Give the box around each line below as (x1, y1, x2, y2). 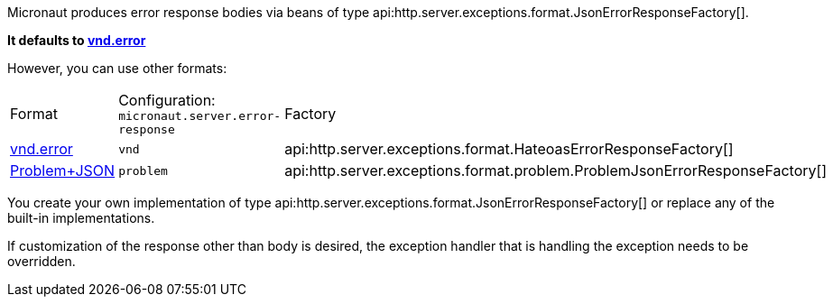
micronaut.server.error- (118, 109, 282, 123)
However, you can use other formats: (7, 60, 227, 76)
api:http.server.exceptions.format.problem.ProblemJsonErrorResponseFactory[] (284, 161, 828, 180)
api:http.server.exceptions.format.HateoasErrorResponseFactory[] (284, 140, 734, 158)
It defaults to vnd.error (7, 32, 146, 48)
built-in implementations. (7, 210, 155, 226)
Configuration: (118, 91, 216, 109)
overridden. (7, 253, 76, 269)
